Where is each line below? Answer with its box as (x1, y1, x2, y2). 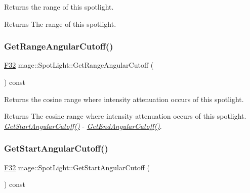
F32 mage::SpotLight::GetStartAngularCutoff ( (4, 162, 150, 172)
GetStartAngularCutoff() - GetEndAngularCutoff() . (4, 120, 162, 131)
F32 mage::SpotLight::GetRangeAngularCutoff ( (4, 60, 154, 70)
